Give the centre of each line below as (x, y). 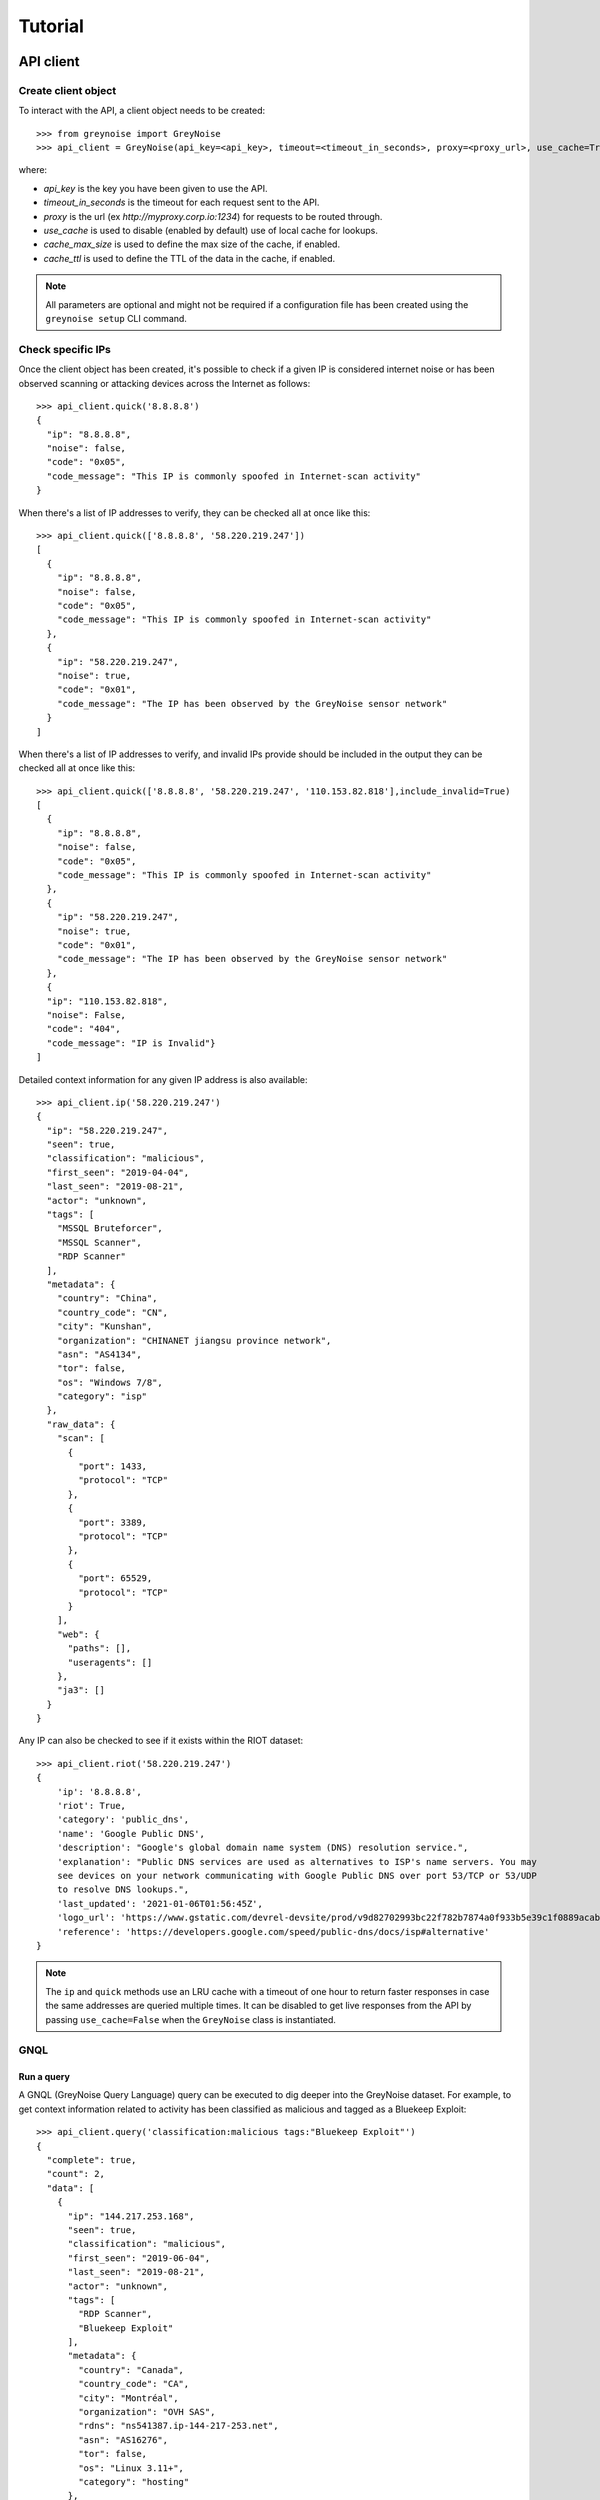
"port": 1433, (113, 1466)
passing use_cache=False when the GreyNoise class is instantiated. (191, 2019)
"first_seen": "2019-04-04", (118, 1172)
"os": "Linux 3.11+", (131, 2468)
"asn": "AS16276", (123, 2439)
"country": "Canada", (131, 2369)
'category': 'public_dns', (123, 1819)
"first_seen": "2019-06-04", (139, 2258)
